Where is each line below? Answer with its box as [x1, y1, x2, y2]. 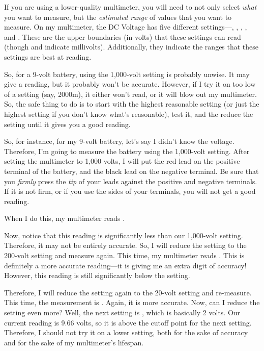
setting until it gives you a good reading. [4, 118, 131, 129]
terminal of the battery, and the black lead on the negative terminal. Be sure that [4, 165, 259, 176]
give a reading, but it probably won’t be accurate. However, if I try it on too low [4, 79, 256, 89]
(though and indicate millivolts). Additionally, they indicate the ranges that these [4, 41, 259, 52]
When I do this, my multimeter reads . [4, 213, 125, 223]
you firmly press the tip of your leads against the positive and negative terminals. [4, 175, 257, 186]
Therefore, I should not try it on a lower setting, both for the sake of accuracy [4, 327, 248, 338]
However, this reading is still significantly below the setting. [4, 270, 190, 281]
